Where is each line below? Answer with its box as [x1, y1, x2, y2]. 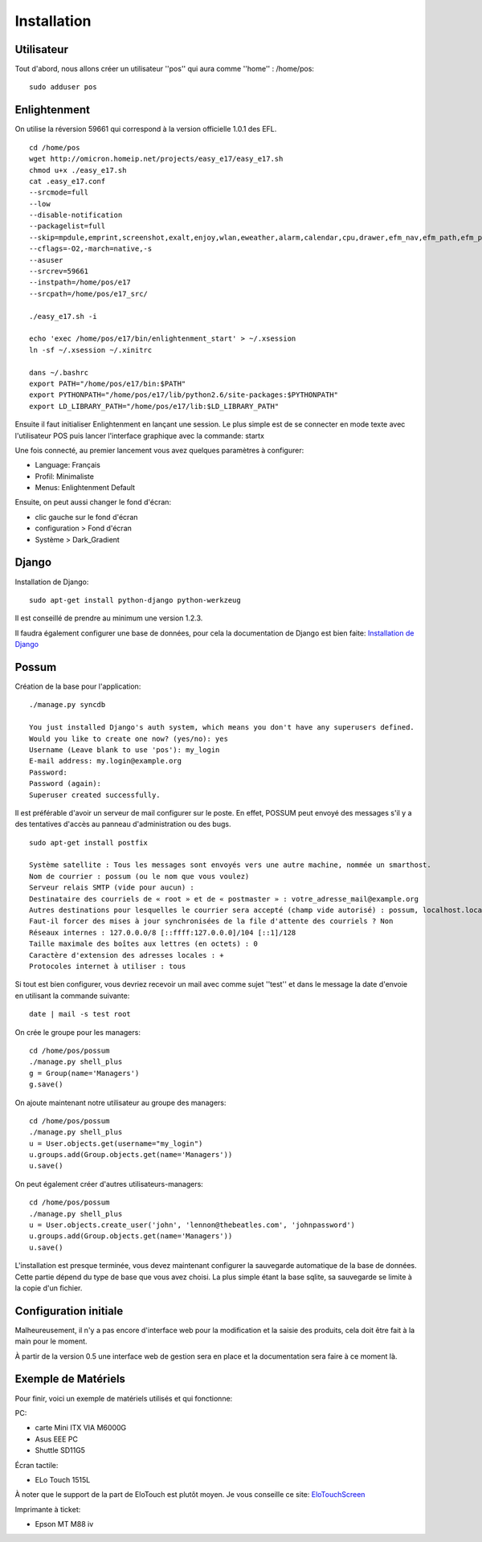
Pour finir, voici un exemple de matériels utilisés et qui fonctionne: [14, 1393, 233, 1403]
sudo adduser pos [29, 83, 97, 92]
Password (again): [29, 779, 102, 788]
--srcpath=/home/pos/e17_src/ [29, 289, 149, 298]
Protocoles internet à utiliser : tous [29, 962, 186, 971]
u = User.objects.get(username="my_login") [29, 1139, 203, 1148]
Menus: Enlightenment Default [35, 483, 136, 493]
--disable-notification [29, 211, 123, 220]
